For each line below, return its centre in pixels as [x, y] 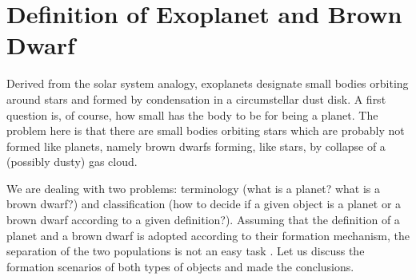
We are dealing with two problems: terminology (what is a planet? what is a [193, 188]
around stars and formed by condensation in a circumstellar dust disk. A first [196, 99]
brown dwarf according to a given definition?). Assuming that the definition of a [203, 220]
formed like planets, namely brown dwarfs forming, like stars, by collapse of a [196, 146]
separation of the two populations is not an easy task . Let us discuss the [186, 251]
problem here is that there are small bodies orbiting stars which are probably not [206, 130]
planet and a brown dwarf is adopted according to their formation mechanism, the [208, 235]
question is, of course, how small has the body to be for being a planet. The [192, 114]
